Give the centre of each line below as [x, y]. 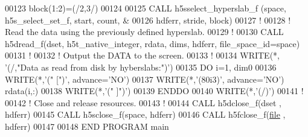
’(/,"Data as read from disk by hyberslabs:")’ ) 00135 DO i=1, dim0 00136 [141, 67]
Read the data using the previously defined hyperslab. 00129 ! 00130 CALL [144, 32]
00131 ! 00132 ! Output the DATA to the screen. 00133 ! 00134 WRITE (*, [142, 55]
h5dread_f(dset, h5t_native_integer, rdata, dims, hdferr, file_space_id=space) [152, 43]
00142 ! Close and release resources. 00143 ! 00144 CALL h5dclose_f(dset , [143, 102]
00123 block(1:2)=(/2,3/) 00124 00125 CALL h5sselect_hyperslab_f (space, [146, 8]
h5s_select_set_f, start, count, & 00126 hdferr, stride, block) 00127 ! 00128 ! [148, 20]
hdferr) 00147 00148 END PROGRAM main [87, 126]
